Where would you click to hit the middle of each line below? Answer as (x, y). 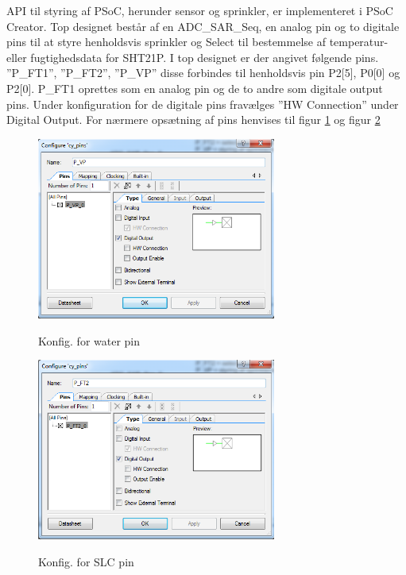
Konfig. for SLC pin (86, 561)
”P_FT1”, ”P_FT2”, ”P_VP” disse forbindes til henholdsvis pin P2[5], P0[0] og (203, 73)
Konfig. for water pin (89, 340)
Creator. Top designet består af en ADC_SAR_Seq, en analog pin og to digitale (203, 26)
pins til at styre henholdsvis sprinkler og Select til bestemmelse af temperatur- (197, 42)
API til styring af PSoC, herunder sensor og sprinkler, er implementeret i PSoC (200, 10)
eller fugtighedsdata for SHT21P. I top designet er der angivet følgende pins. (193, 57)
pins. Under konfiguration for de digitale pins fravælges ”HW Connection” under (203, 104)
